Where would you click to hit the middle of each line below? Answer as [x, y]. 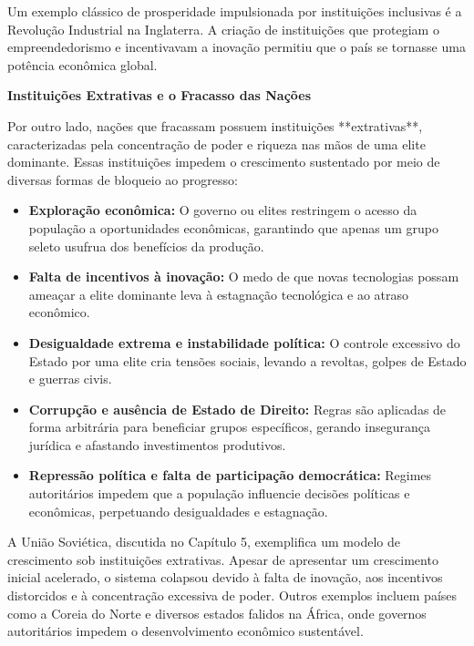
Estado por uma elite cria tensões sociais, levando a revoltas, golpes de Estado [247, 360]
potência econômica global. [82, 64]
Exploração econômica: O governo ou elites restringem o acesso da [223, 210]
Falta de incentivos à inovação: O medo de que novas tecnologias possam [244, 277]
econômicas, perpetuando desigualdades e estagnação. [178, 511]
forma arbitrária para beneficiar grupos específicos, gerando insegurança [229, 427]
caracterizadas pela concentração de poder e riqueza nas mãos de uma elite [216, 144]
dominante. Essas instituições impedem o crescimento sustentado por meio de [224, 162]
